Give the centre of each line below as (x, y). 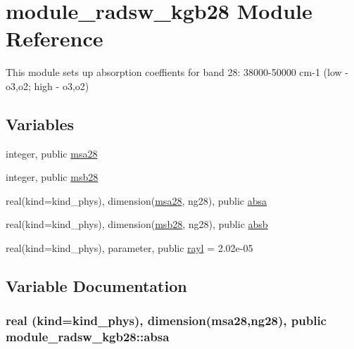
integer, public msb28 (52, 177)
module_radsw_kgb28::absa (88, 337)
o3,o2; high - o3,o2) (48, 85)
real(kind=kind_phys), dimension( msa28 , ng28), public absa (137, 200)
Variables (40, 123)
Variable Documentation (96, 286)
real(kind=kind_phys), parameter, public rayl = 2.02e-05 (129, 248)
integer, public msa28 (52, 153)
